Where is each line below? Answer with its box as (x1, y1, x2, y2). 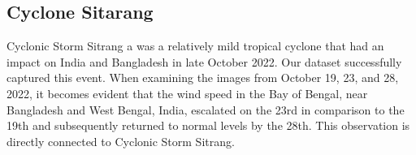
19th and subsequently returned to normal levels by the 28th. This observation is (6, 117, 410, 134)
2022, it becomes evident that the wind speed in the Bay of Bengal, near (6, 84, 368, 101)
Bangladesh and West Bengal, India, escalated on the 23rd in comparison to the (6, 101, 405, 118)
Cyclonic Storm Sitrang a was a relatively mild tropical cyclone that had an (6, 37, 384, 54)
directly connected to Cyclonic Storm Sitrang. (6, 132, 235, 149)
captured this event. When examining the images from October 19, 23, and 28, (6, 69, 399, 86)
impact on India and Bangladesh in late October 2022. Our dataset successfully (6, 53, 402, 70)
